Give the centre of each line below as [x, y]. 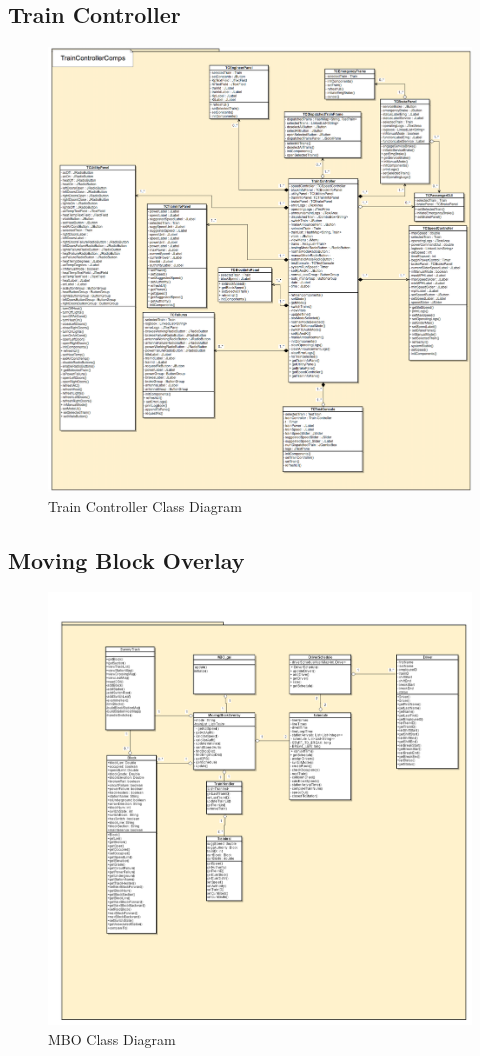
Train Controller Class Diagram [145, 505]
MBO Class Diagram [112, 1038]
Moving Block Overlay [126, 559]
